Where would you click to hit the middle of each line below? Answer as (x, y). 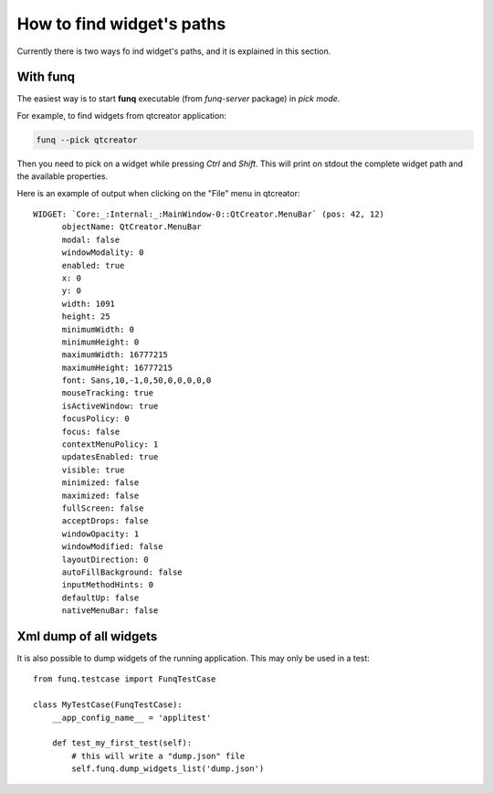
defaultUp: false (100, 597)
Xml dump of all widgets (87, 636)
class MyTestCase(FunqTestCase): (108, 705)
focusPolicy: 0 (95, 419)
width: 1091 (89, 303)
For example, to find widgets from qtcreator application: (122, 115)
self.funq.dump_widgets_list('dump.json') (168, 769)
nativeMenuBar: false (110, 611)
